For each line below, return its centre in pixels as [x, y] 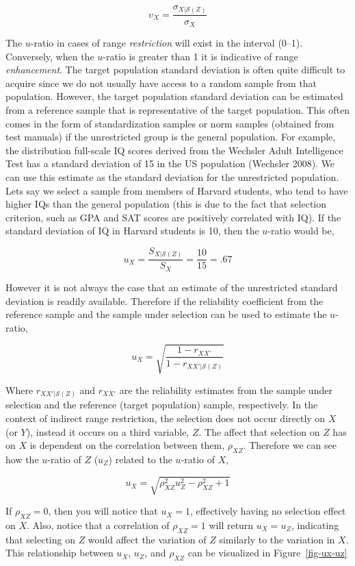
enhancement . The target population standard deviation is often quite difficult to [175, 70]
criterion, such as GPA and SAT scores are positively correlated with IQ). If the [173, 217]
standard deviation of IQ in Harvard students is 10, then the [132, 231]
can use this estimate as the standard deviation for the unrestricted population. [172, 176]
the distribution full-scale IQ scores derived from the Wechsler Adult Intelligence [174, 150]
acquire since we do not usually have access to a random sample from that [161, 83]
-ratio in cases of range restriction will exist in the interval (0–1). [167, 42]
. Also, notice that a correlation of [98, 525]
